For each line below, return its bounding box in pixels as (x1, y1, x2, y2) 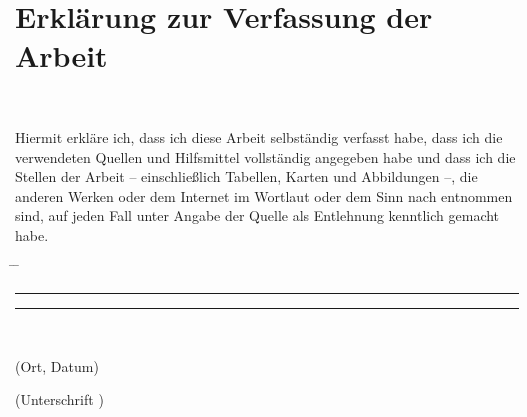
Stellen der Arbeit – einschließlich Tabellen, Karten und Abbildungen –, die (15, 166, 478, 187)
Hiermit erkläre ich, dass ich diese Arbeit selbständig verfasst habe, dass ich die (15, 126, 503, 147)
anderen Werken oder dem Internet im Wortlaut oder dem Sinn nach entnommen (15, 185, 513, 206)
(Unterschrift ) (15, 389, 104, 410)
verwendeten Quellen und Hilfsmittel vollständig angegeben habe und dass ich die (15, 146, 516, 167)
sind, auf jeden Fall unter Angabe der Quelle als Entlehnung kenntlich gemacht (15, 205, 500, 226)
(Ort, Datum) (15, 355, 99, 376)
